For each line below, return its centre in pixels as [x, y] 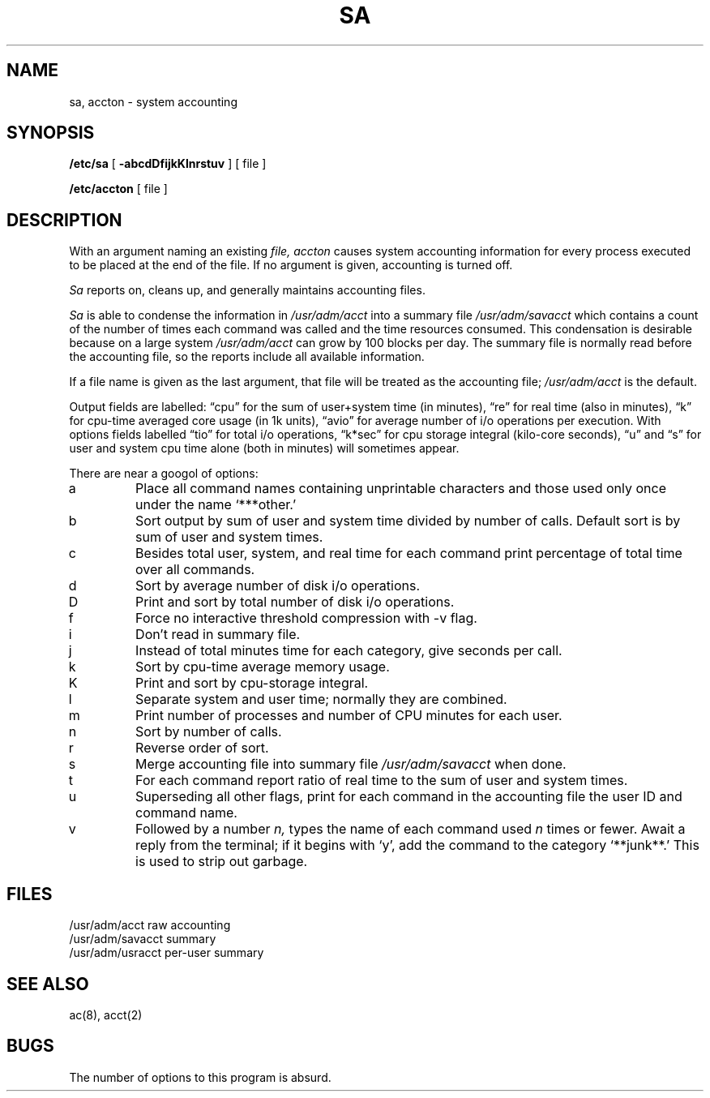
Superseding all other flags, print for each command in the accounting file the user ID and [409, 797]
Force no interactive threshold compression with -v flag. [306, 618]
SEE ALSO [48, 984]
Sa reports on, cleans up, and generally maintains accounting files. [247, 290]
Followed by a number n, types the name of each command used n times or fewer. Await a [411, 829]
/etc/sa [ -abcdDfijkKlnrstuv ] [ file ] [168, 164]
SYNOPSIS [51, 133]
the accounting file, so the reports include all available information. [247, 357]
